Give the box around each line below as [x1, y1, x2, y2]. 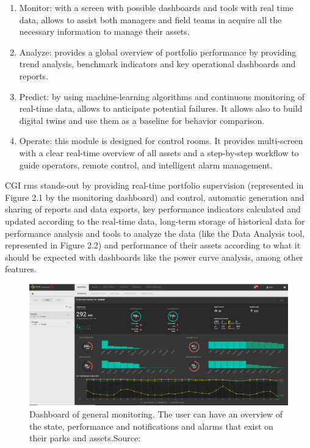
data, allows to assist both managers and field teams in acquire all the [19, 13, 282, 26]
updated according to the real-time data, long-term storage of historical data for [5, 214, 305, 227]
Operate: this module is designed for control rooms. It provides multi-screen [19, 134, 303, 147]
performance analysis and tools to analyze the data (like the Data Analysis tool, [5, 226, 305, 239]
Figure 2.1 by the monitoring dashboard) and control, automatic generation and [5, 190, 305, 203]
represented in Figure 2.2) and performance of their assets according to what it [5, 239, 301, 251]
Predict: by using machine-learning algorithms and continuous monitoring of [19, 90, 305, 103]
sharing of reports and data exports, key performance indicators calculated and [5, 203, 301, 215]
